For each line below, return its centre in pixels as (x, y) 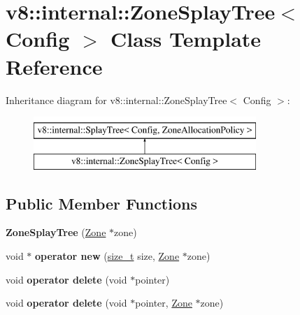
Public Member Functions (101, 203)
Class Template (186, 39)
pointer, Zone (164, 303)
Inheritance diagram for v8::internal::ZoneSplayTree (116, 100)
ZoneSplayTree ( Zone (56, 232)
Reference (54, 66)
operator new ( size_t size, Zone (107, 256)
